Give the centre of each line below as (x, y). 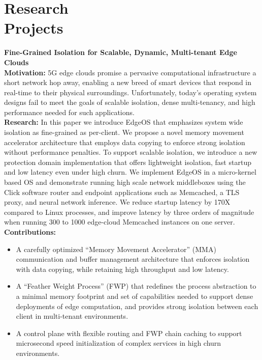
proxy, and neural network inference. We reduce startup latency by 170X (117, 202)
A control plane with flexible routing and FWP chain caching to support (129, 333)
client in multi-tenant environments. (72, 316)
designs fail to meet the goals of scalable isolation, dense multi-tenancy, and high (130, 102)
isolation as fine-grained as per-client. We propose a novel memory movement (124, 132)
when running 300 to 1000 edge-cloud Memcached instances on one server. (120, 222)
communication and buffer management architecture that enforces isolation (133, 259)
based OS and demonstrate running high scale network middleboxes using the (125, 182)
